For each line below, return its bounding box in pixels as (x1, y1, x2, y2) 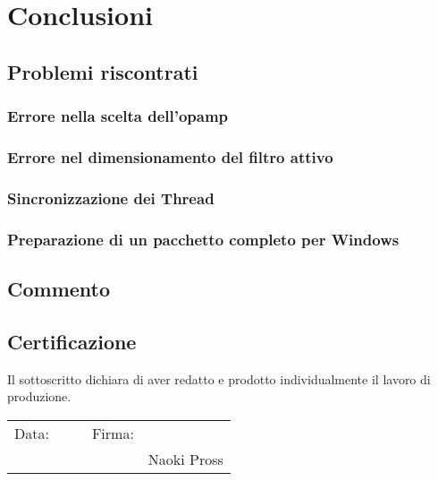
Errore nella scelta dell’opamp (7, 105, 229, 127)
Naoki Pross (147, 448, 223, 469)
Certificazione (7, 327, 137, 355)
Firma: (91, 422, 134, 443)
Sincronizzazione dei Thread (7, 186, 215, 209)
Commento (7, 274, 111, 302)
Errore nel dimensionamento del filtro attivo (7, 145, 333, 167)
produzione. (7, 387, 72, 406)
